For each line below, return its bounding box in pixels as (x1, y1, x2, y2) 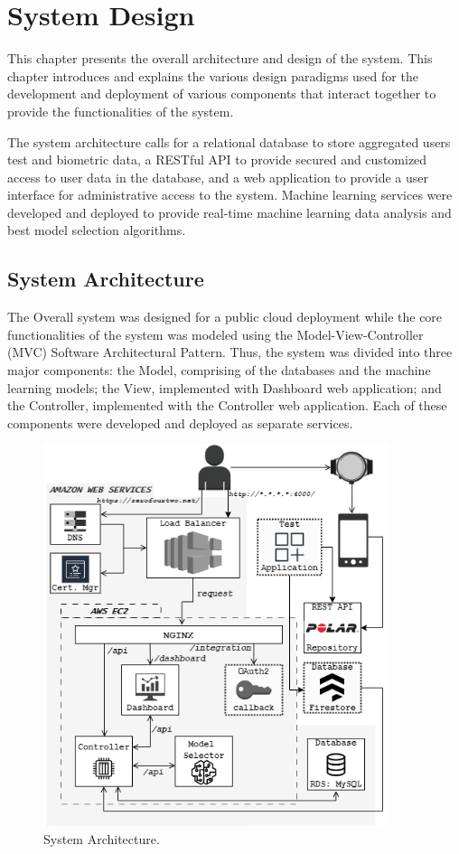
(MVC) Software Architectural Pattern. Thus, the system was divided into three (7, 343, 453, 361)
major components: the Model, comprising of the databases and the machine (7, 361, 431, 380)
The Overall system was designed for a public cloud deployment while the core (7, 307, 443, 326)
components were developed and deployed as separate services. (7, 413, 353, 432)
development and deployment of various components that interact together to (7, 84, 436, 103)
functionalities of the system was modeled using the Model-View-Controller (7, 324, 424, 343)
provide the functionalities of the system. (7, 101, 234, 120)
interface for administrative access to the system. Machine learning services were (7, 185, 453, 204)
